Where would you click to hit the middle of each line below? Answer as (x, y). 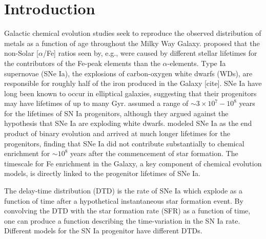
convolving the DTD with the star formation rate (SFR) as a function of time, (127, 211)
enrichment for (27, 153)
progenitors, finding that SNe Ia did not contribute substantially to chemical (124, 143)
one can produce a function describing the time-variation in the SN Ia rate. (122, 220)
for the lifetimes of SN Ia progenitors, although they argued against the (116, 113)
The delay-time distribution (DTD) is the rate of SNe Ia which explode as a (124, 191)
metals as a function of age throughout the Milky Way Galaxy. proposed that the (132, 43)
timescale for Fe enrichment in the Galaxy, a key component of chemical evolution (133, 163)
